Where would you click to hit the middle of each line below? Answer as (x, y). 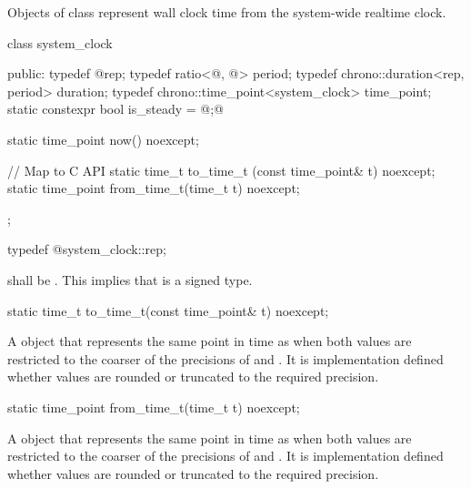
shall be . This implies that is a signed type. (130, 279)
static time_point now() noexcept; (103, 139)
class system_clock (60, 42)
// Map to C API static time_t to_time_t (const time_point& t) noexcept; (221, 170)
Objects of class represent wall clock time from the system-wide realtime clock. (227, 12)
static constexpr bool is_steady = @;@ (115, 109)
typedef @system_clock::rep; (87, 249)
